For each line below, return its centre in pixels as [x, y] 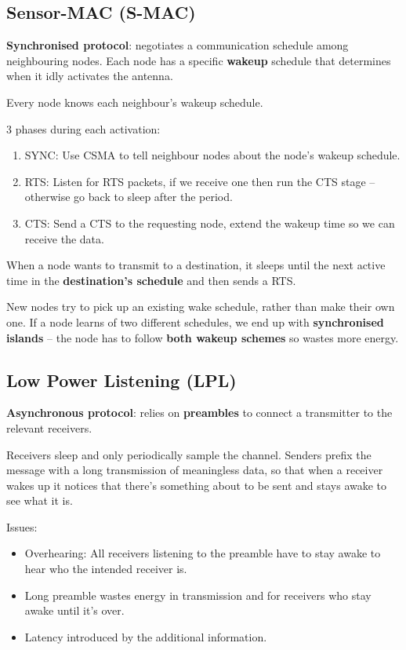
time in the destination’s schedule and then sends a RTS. [151, 280]
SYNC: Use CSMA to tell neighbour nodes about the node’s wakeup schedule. [212, 155]
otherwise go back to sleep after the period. [129, 197]
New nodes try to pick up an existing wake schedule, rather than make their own [201, 307]
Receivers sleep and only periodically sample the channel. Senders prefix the [189, 454]
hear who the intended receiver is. [106, 569]
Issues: [22, 526]
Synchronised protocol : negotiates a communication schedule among [178, 45]
